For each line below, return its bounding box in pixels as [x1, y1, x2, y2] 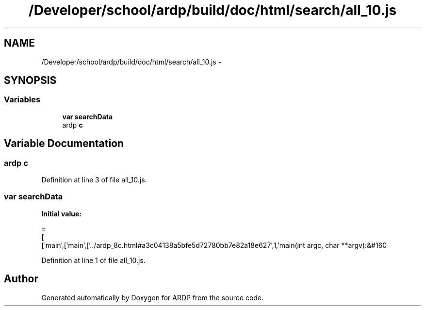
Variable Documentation [4, 137, 124, 150]
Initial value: [41, 209, 82, 218]
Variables [4, 95, 41, 105]
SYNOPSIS [4, 74, 57, 87]
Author [4, 273, 38, 285]
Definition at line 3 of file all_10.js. [41, 176, 147, 184]
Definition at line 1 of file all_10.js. [41, 256, 146, 264]
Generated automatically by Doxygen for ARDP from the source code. [41, 293, 264, 302]
